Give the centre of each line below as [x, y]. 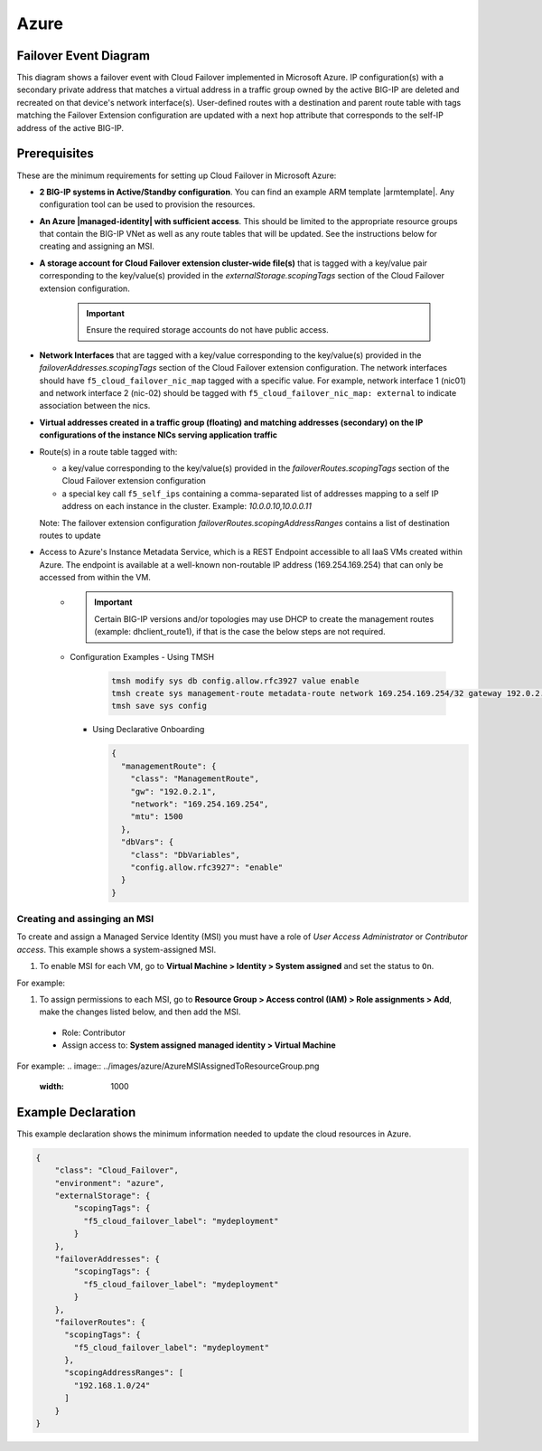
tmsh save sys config [159, 706]
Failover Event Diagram [84, 56]
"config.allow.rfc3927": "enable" [207, 867]
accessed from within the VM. [95, 578]
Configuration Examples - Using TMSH [142, 656]
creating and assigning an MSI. [97, 246]
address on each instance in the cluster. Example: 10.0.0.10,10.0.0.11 [187, 506]
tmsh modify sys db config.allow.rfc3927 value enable [235, 681]
